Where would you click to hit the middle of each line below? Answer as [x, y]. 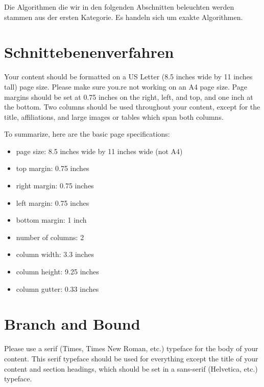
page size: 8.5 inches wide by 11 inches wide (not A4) [99, 151]
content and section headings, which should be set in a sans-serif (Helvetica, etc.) [131, 368]
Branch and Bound [72, 324]
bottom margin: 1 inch [51, 220]
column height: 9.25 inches [57, 272]
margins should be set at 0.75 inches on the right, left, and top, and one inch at [129, 96]
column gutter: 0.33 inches [57, 288]
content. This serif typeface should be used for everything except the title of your [131, 358]
